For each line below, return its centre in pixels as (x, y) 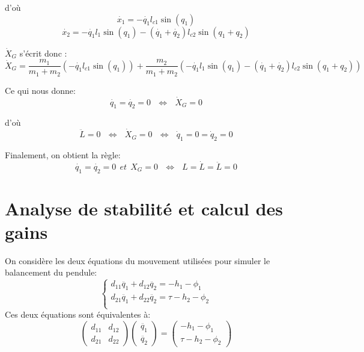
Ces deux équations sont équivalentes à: (78, 314)
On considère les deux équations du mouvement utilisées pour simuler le (138, 260)
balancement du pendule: (51, 272)
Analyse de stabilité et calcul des (144, 208)
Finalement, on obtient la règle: (63, 154)
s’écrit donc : (43, 53)
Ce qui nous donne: (40, 90)
